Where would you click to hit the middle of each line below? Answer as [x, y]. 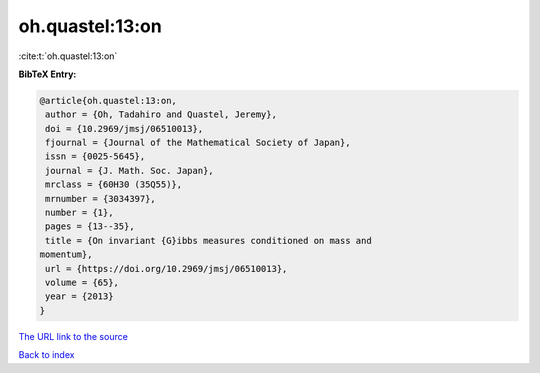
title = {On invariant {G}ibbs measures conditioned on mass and [208, 240]
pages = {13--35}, [90, 226]
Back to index [46, 355]
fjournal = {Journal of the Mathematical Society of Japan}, [198, 143]
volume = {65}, [82, 282]
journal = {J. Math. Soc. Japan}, [129, 170]
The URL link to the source [73, 336]
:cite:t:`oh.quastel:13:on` [68, 56]
